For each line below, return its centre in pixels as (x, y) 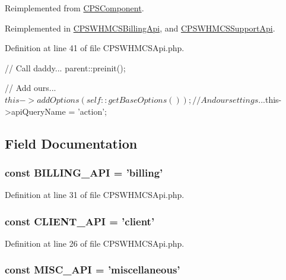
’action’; (92, 111)
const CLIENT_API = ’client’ (80, 221)
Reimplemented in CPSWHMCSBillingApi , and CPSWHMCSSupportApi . (140, 28)
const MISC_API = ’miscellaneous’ (93, 270)
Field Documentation (71, 143)
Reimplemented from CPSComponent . (74, 8)
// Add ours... (31, 88)
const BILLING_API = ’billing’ (84, 172)
